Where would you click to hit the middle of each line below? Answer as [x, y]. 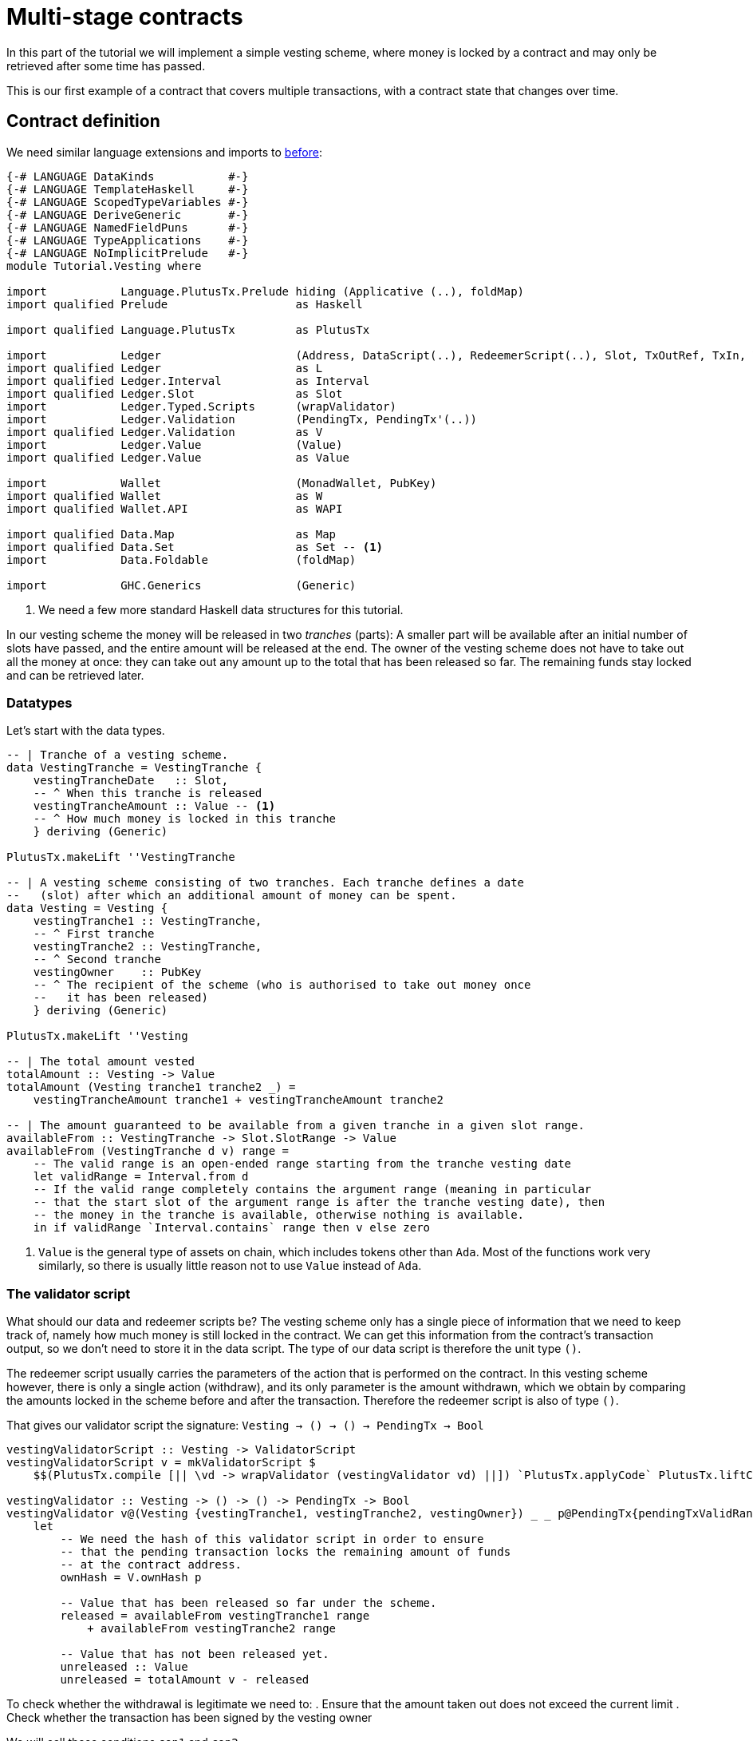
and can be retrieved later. [75, 675]
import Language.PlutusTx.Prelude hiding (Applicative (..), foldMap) [266, 291]
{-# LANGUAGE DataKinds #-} [128, 176]
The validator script [69, 1293]
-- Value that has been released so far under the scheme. [248, 1603]
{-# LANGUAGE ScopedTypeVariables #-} [128, 202]
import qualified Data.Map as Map [171, 534]
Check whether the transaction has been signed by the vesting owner [189, 1718]
